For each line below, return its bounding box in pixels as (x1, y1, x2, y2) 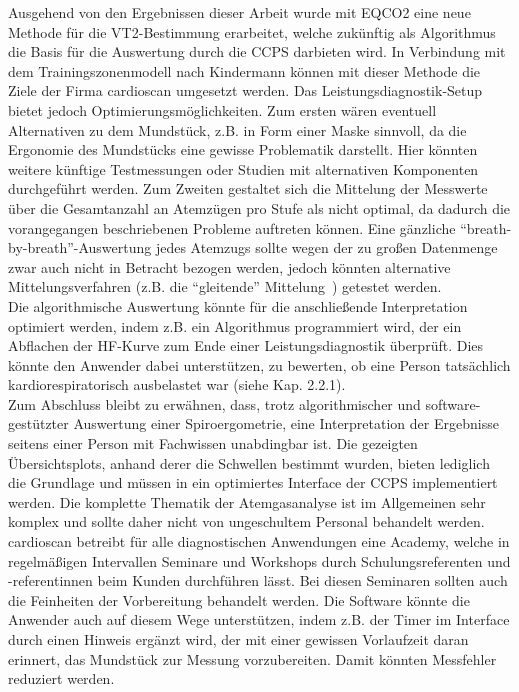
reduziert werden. (8, 668, 115, 689)
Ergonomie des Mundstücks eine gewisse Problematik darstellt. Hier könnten (8, 139, 478, 160)
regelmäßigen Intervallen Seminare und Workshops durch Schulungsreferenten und (8, 550, 511, 571)
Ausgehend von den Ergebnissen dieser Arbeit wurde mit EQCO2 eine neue (8, 2, 471, 22)
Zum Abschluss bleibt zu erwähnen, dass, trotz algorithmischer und (8, 393, 421, 414)
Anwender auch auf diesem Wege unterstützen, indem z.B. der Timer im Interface (8, 609, 510, 630)
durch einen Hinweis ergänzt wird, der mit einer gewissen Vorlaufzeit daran (8, 629, 469, 649)
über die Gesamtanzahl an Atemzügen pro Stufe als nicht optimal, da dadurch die (8, 197, 511, 218)
